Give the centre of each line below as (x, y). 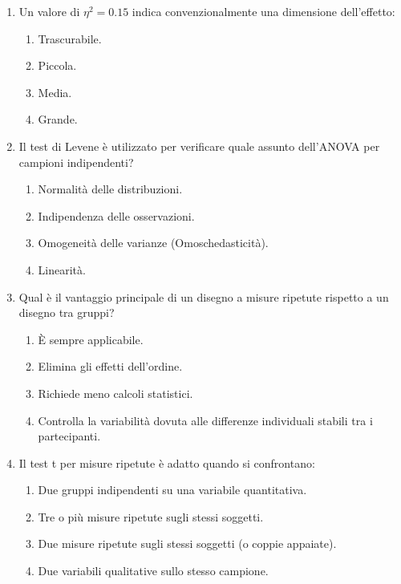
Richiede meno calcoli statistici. (115, 393)
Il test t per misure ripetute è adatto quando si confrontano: (167, 462)
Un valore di (49, 11)
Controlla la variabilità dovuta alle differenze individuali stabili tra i (205, 420)
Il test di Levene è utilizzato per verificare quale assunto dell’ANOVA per (199, 146)
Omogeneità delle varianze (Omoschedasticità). (153, 243)
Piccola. (57, 65)
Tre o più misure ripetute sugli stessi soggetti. (151, 516)
